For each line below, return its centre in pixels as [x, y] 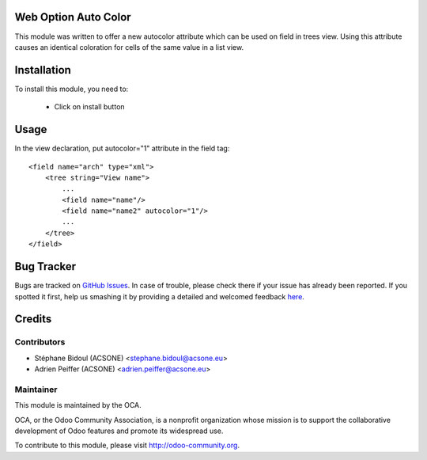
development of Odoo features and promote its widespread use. [119, 431]
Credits [33, 319]
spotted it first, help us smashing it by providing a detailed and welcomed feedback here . [159, 296]
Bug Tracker [45, 266]
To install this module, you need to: [72, 89]
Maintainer [36, 390]
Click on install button [90, 107]
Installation [43, 70]
